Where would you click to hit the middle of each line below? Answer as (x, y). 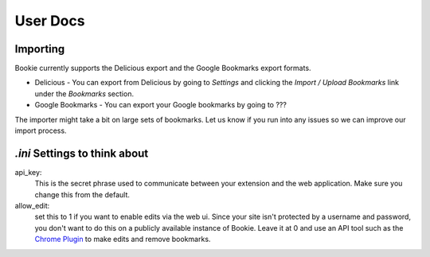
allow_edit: (32, 206)
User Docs (50, 21)
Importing (40, 49)
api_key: (28, 172)
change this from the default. (82, 194)
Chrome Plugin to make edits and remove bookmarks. (123, 239)
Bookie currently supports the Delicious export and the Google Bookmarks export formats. (163, 68)
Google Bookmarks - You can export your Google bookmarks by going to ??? (160, 105)
